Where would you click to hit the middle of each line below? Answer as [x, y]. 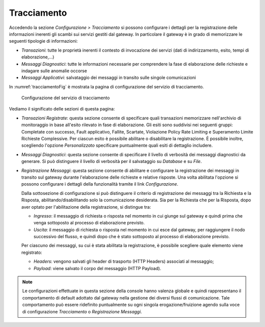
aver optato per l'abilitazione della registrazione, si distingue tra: [86, 207]
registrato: [32, 252]
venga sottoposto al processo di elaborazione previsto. [89, 223]
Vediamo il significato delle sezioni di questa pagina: [62, 109]
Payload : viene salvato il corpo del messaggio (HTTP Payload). [97, 268]
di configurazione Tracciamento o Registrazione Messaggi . [82, 311]
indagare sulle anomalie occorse [54, 71]
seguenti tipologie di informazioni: [43, 41]
